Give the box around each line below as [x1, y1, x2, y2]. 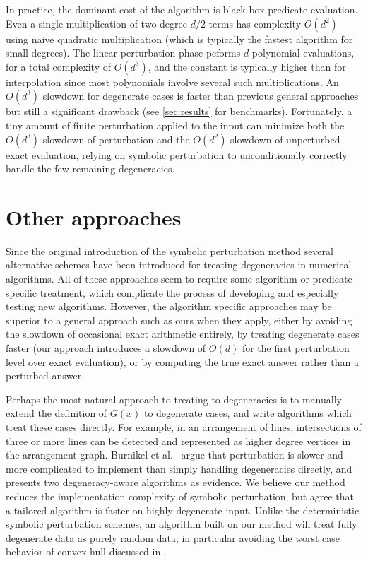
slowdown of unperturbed [230, 131, 340, 146]
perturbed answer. [6, 368, 85, 383]
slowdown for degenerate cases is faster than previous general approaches [42, 88, 359, 103]
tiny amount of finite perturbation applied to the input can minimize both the [6, 117, 345, 132]
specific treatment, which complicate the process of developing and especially [6, 285, 339, 300]
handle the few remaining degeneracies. [6, 161, 175, 176]
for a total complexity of [6, 59, 111, 73]
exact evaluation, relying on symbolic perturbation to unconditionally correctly [6, 147, 348, 162]
